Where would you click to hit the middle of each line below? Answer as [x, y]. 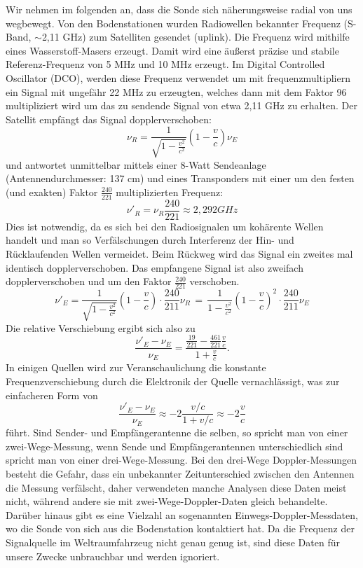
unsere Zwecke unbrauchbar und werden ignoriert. [113, 556]
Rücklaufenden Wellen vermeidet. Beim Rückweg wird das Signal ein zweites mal [179, 254]
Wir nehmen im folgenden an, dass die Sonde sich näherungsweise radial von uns [179, 9]
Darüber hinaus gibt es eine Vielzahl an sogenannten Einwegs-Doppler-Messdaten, [182, 514]
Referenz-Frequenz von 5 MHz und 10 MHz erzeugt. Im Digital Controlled [165, 64]
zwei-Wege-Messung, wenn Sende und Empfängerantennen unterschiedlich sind [174, 446]
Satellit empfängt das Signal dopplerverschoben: [109, 119]
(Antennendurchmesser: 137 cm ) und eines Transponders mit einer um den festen [180, 178]
